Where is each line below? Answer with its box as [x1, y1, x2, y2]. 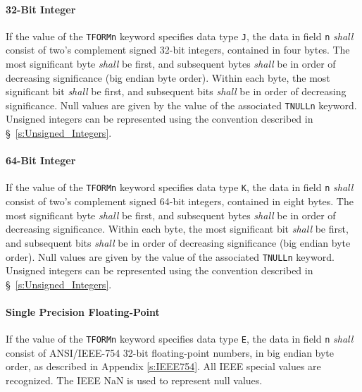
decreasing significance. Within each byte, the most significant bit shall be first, [6, 221, 349, 236]
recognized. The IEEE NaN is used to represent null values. [6, 372, 263, 387]
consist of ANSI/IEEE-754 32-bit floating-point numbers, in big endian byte [6, 345, 335, 360]
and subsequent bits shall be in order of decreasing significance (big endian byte [6, 235, 351, 250]
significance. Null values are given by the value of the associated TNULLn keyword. [6, 97, 357, 112]
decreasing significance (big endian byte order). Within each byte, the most [6, 70, 330, 85]
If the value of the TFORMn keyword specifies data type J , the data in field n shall [6, 28, 354, 43]
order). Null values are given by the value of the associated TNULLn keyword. [6, 249, 335, 264]
